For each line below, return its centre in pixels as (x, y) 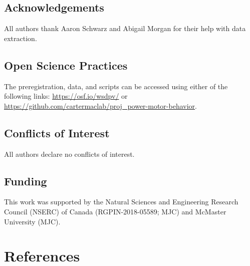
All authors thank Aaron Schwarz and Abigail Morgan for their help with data (125, 28)
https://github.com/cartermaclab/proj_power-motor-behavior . (100, 105)
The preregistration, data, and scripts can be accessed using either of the (116, 86)
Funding (26, 181)
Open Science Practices (66, 65)
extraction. (21, 38)
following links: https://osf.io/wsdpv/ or (66, 96)
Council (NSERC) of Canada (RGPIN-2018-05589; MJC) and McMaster (115, 211)
